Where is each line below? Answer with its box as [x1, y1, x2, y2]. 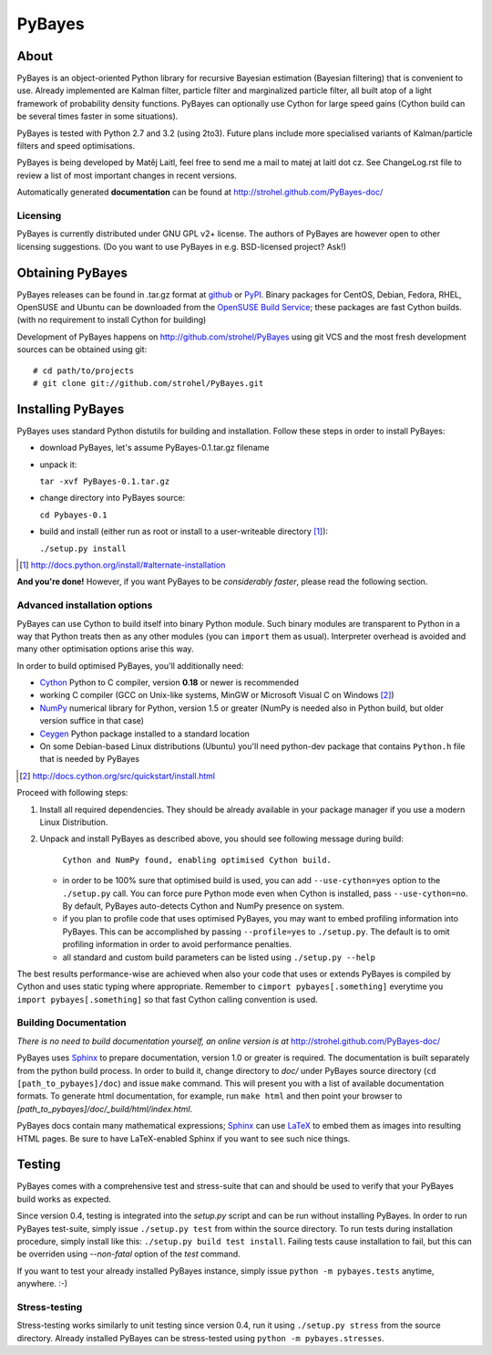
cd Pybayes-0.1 [39, 509, 108, 520]
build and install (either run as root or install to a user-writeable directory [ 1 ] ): [39, 526, 328, 537]
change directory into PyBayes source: [39, 493, 186, 504]
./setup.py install [39, 543, 127, 554]
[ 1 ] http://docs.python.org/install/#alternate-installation [19, 559, 226, 570]
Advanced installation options [16, 599, 153, 611]
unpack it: [39, 459, 77, 470]
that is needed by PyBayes [39, 754, 140, 765]
